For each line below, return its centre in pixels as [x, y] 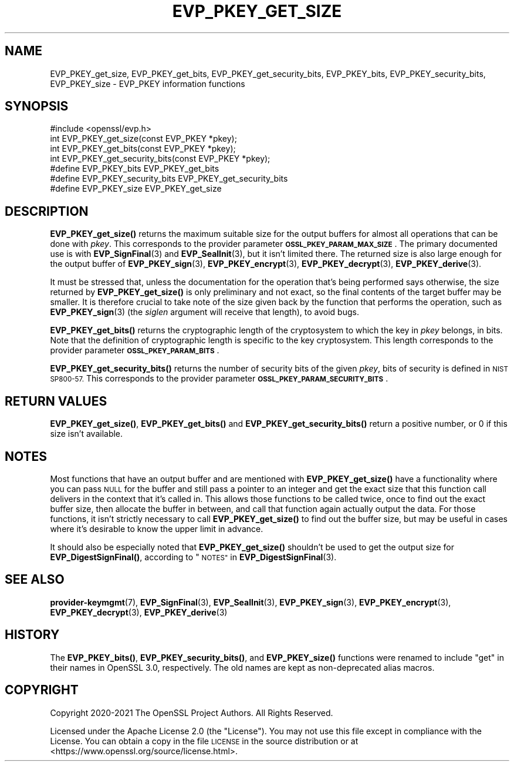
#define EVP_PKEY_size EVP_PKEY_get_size [136, 189]
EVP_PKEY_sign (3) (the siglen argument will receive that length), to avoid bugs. [204, 312]
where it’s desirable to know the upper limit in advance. [157, 528]
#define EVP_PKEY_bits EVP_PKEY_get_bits [135, 169]
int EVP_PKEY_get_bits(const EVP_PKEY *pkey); [143, 149]
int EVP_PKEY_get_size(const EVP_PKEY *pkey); [143, 139]
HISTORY [32, 635]
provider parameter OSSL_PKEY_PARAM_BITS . [135, 350]
